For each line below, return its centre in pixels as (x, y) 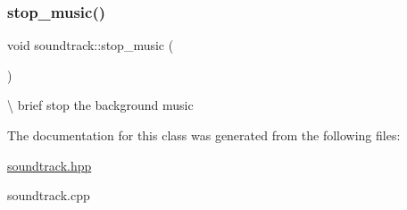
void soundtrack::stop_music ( (91, 45)
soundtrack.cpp (49, 195)
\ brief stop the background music (100, 105)
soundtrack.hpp (50, 165)
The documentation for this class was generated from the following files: (204, 135)
